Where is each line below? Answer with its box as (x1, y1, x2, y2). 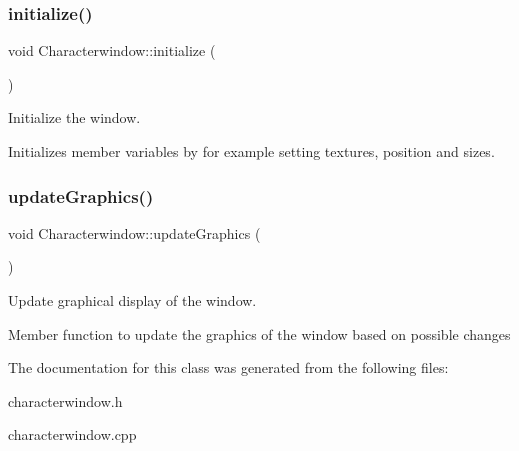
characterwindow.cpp (8, 424, 137, 445)
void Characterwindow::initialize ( (8, 40, 216, 61)
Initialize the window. (8, 107, 141, 128)
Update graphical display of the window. (8, 290, 257, 310)
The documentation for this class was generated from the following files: (8, 357, 449, 378)
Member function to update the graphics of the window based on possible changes (8, 323, 511, 344)
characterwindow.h (8, 390, 123, 411)
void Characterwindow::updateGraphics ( (8, 222, 261, 243)
